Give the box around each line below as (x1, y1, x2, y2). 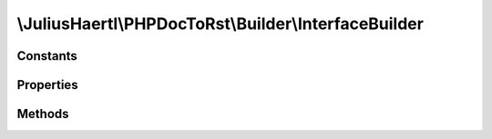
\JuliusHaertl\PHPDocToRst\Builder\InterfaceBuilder (16, 14, 424, 34)
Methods (16, 106, 69, 122)
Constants (16, 48, 77, 64)
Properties (16, 77, 78, 93)
